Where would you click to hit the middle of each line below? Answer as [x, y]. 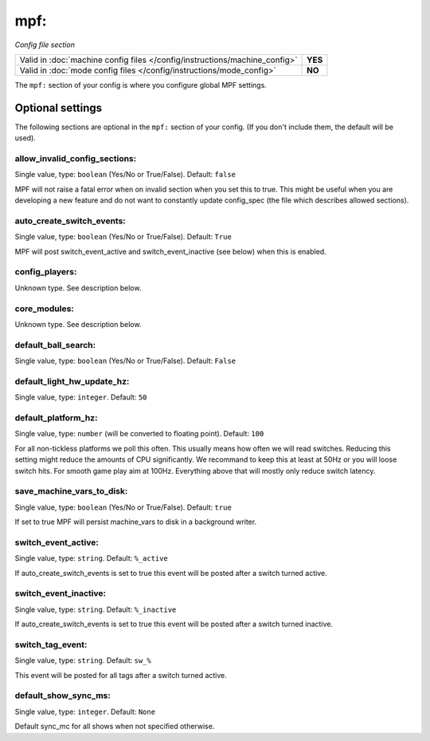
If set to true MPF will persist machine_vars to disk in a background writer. [136, 522]
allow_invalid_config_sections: [76, 158]
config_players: [46, 272]
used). [25, 138]
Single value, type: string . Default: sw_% [83, 660]
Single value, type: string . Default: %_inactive [96, 609]
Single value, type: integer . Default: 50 [81, 397]
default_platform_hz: [56, 418]
